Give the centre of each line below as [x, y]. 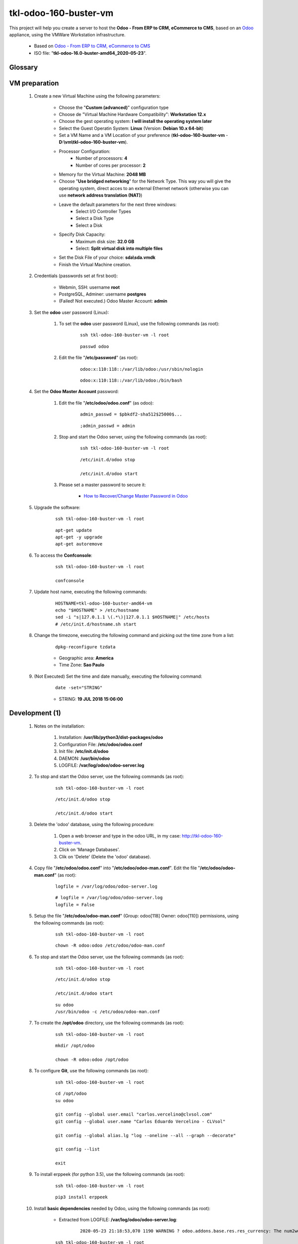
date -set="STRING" [79, 688]
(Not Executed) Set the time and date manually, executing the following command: [118, 676]
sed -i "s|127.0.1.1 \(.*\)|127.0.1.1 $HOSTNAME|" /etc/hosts [133, 617]
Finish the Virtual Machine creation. [95, 264]
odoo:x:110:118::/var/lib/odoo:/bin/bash [131, 380]
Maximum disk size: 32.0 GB [105, 241]
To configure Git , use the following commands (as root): [91, 1071]
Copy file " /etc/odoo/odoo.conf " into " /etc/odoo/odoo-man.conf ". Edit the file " [117, 868]
